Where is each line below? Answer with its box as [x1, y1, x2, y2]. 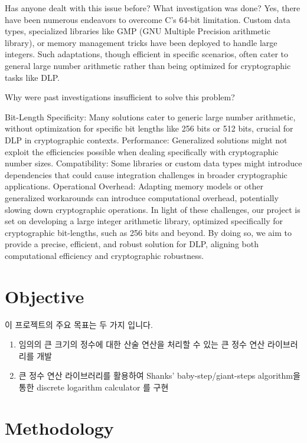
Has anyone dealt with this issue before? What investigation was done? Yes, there [5, 2, 301, 14]
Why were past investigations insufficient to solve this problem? [5, 91, 235, 103]
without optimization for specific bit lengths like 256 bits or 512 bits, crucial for [5, 122, 293, 134]
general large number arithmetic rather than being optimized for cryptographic [5, 59, 291, 71]
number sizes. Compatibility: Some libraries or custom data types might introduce [5, 157, 302, 169]
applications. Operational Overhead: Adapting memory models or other [5, 180, 263, 192]
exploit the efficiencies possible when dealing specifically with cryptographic [5, 145, 279, 157]
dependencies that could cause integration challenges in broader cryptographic [5, 168, 288, 181]
